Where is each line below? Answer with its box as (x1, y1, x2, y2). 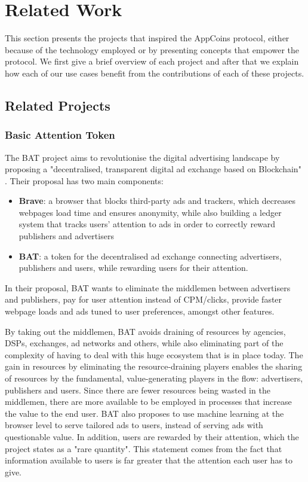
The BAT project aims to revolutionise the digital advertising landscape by (5, 151, 280, 163)
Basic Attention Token (5, 127, 115, 142)
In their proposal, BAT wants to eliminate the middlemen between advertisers (5, 281, 291, 294)
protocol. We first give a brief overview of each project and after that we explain (5, 55, 299, 68)
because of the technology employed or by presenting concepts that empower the (5, 43, 300, 56)
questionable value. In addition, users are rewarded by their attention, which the (5, 430, 299, 443)
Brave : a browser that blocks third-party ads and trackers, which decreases (19, 194, 295, 207)
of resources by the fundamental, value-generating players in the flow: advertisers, (5, 372, 303, 384)
